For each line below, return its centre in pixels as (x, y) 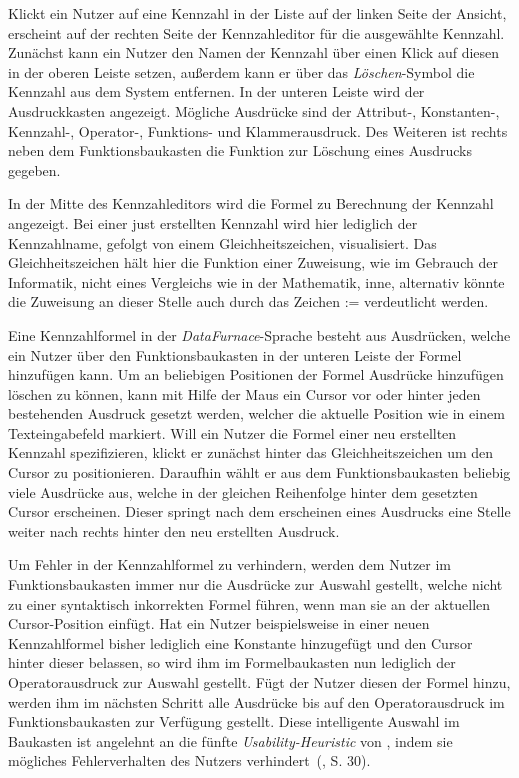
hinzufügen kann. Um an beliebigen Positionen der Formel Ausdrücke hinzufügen (256, 374)
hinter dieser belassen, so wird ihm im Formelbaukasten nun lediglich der (232, 662)
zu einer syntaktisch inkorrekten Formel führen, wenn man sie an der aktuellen (249, 603)
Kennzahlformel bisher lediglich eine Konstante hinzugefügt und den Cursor (240, 642)
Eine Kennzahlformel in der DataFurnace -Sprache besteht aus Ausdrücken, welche (259, 334)
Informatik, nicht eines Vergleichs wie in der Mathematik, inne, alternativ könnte (256, 281)
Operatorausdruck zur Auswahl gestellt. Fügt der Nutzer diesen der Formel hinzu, (259, 682)
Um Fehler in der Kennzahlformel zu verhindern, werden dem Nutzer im (230, 564)
